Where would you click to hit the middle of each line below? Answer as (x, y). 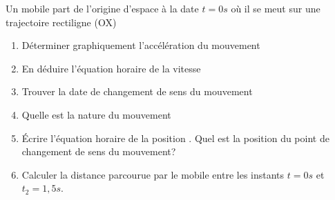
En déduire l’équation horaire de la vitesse (111, 68)
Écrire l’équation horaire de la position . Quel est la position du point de (175, 138)
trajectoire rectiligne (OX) (61, 22)
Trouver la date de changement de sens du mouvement (137, 91)
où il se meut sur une (276, 8)
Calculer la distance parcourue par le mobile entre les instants (153, 174)
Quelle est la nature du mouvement (96, 114)
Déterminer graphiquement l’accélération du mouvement (141, 45)
